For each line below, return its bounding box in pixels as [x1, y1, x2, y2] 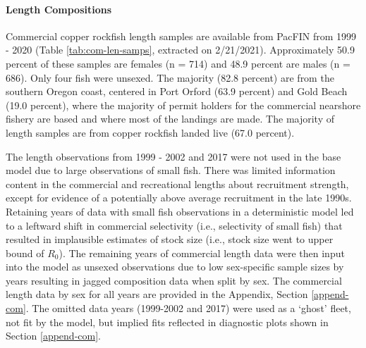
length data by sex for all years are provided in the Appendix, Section [6, 287, 308, 302]
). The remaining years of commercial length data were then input [59, 245, 345, 260]
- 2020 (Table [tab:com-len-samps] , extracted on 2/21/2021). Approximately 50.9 [6, 42, 355, 57]
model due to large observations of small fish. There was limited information [6, 163, 336, 178]
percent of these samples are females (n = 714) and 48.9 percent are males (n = [6, 56, 350, 70]
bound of [6, 245, 44, 260]
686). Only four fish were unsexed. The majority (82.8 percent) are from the [6, 70, 334, 85]
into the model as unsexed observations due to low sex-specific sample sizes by [6, 259, 344, 274]
